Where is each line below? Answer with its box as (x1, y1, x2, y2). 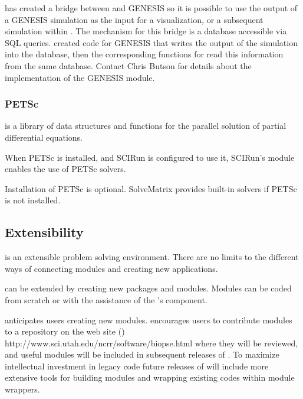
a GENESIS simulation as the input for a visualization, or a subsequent (5, 13, 264, 25)
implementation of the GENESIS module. (5, 71, 155, 83)
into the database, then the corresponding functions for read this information (5, 48, 284, 60)
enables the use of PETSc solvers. (5, 163, 126, 175)
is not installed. (5, 194, 61, 206)
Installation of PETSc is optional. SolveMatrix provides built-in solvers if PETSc (5, 182, 297, 194)
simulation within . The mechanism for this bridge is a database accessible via (5, 25, 287, 37)
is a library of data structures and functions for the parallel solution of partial (5, 119, 286, 132)
